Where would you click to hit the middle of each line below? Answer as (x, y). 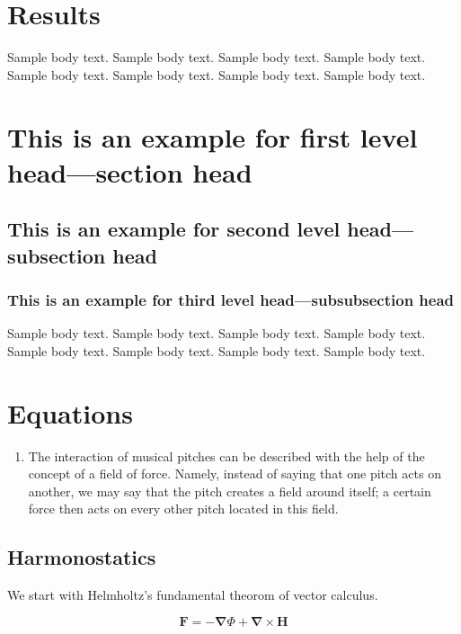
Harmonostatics (82, 557)
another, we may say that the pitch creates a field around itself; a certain (230, 491)
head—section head (130, 171)
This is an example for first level (213, 136)
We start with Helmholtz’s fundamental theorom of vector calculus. (193, 595)
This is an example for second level (174, 229)
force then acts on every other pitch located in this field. (183, 509)
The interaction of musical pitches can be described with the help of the (226, 455)
